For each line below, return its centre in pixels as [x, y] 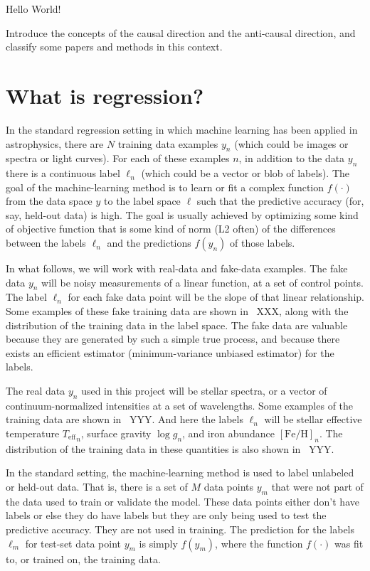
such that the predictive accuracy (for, [280, 201]
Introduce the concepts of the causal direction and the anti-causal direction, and [181, 32]
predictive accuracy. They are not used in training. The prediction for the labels [180, 529]
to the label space [142, 201]
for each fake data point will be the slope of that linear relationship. [216, 297]
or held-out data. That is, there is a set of [97, 486]
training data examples [168, 143]
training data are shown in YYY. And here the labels [125, 419]
